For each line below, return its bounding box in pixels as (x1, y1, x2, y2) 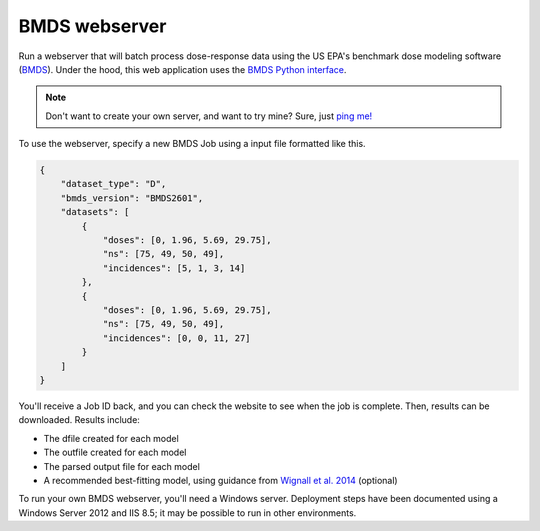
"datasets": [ (60, 206, 130, 218)
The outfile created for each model (43, 446, 187, 459)
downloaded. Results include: (18, 414, 140, 426)
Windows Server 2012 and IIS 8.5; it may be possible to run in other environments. (18, 506, 357, 519)
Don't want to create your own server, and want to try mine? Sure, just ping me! (45, 110, 373, 122)
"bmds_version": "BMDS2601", (60, 192, 204, 204)
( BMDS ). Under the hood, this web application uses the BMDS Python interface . (18, 63, 347, 75)
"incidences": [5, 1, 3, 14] (102, 262, 246, 274)
